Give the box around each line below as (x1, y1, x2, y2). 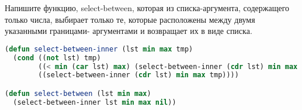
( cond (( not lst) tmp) (13, 53, 101, 62)
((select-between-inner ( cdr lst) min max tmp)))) (38, 71, 239, 80)
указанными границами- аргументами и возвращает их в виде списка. (5, 25, 252, 37)
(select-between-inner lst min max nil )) (13, 98, 176, 106)
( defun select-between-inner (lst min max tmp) (5, 44, 193, 53)
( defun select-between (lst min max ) (5, 89, 151, 98)
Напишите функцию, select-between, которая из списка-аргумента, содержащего (5, 2, 290, 13)
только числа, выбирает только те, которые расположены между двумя (5, 13, 255, 25)
